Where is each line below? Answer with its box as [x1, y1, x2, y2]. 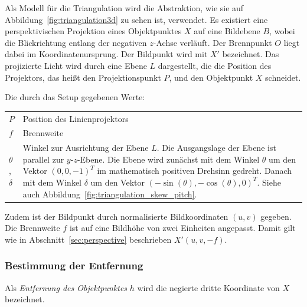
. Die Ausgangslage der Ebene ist [156, 141, 276, 154]
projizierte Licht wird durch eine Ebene [5, 59, 147, 71]
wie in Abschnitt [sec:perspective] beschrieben [5, 233, 172, 245]
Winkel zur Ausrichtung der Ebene [22, 141, 149, 154]
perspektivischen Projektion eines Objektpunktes [5, 25, 182, 37]
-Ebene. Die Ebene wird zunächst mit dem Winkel [77, 153, 260, 165]
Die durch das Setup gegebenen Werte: [5, 91, 145, 103]
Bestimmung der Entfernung [5, 258, 143, 273]
